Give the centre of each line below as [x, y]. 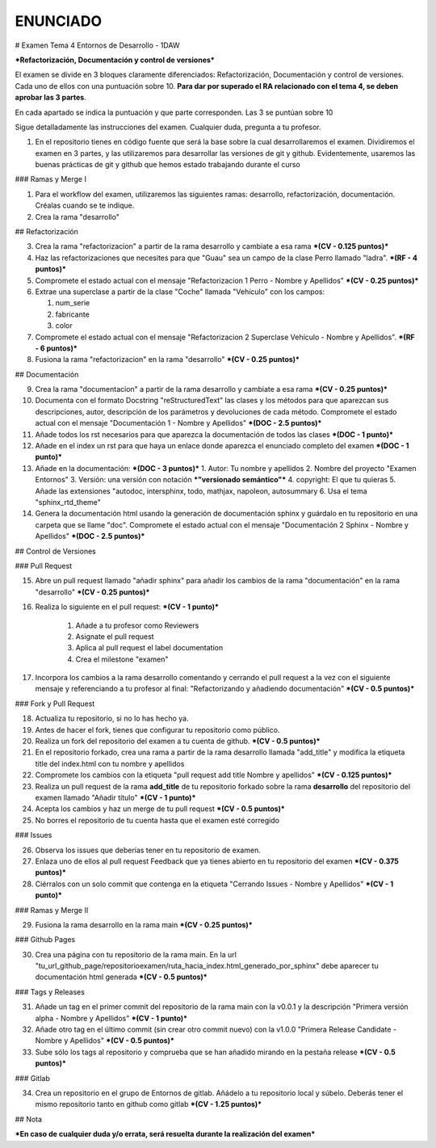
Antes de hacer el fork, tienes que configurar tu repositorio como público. [157, 730]
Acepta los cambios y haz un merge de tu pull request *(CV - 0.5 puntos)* [160, 809]
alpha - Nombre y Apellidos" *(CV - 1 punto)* [111, 1018]
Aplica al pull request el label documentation [149, 648]
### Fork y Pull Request [55, 704]
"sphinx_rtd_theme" [68, 502]
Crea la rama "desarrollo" [78, 217]
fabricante [73, 314]
